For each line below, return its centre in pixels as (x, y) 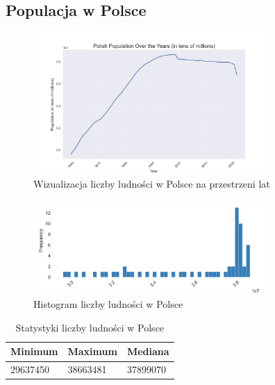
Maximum (92, 351)
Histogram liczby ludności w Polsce (108, 304)
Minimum (34, 351)
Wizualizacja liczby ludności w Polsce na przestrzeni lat (152, 184)
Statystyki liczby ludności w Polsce (90, 327)
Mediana (148, 351)
